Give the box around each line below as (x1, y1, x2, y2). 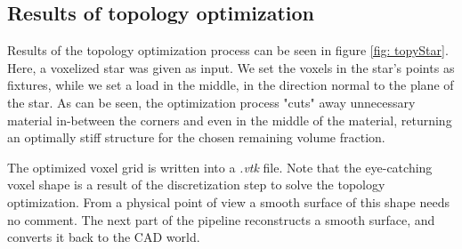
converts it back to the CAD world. (7, 228, 200, 246)
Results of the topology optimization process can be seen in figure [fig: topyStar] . (7, 41, 449, 60)
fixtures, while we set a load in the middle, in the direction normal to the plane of (7, 76, 454, 94)
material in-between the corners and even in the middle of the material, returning (7, 110, 452, 129)
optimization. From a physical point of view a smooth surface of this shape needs (7, 192, 450, 211)
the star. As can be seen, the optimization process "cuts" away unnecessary (7, 92, 416, 111)
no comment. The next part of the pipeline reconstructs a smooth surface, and (7, 210, 435, 229)
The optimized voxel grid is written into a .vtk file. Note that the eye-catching (7, 157, 433, 176)
